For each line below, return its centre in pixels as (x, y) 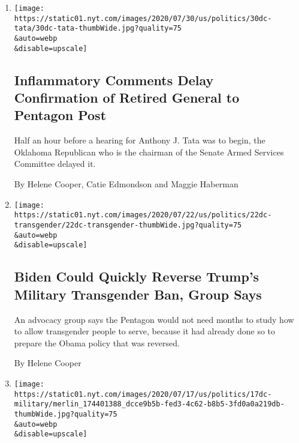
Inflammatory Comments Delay (114, 80)
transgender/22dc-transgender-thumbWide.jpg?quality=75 (128, 225)
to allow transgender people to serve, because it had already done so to (145, 331)
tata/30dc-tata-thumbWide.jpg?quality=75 (98, 29)
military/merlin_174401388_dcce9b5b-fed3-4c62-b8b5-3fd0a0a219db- (149, 404)
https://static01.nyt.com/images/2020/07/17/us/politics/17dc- (143, 394)
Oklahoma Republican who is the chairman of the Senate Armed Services (149, 152)
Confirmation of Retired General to (127, 98)
